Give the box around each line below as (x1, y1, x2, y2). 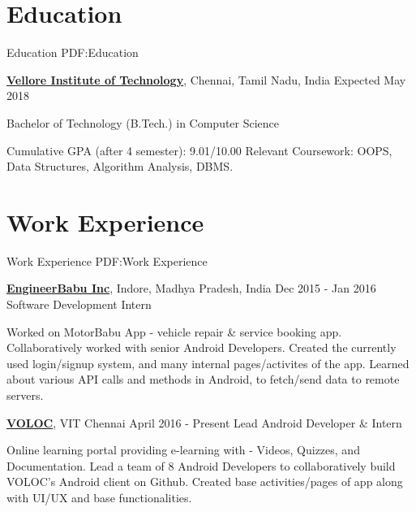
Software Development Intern (6, 296, 152, 312)
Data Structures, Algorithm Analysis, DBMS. (6, 158, 234, 175)
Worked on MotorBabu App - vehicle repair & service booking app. (6, 323, 342, 340)
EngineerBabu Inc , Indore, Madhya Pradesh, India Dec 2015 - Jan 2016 (6, 280, 376, 297)
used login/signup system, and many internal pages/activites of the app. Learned (6, 354, 410, 371)
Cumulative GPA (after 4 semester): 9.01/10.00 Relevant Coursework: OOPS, (6, 141, 392, 158)
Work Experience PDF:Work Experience (6, 252, 208, 269)
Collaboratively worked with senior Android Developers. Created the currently (6, 339, 397, 356)
